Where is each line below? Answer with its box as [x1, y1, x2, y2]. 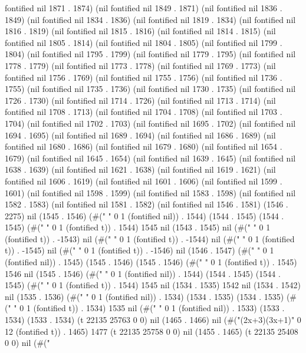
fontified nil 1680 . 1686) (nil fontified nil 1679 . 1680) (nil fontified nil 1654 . [5, 140, 282, 153]
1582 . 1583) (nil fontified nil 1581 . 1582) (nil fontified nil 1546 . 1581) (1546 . [5, 198, 288, 210]
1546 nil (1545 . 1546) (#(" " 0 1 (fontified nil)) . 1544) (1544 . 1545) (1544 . [5, 267, 281, 279]
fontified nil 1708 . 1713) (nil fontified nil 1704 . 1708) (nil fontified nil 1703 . [5, 105, 282, 118]
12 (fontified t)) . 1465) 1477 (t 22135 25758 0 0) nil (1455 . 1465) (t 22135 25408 [5, 325, 298, 337]
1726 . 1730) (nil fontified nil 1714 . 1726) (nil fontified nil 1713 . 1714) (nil [5, 94, 276, 106]
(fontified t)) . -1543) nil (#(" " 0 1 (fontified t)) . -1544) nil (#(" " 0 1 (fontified [5, 232, 295, 245]
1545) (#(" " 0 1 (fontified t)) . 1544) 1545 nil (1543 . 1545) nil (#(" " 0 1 [5, 221, 271, 233]
